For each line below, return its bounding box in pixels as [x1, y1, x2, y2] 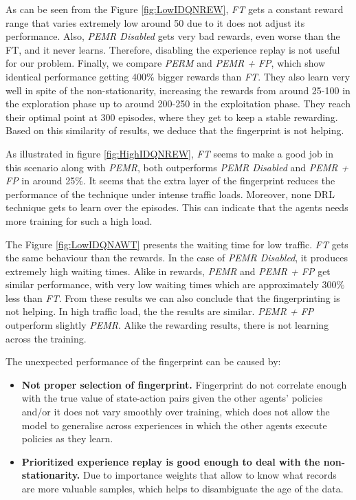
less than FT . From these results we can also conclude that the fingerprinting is [5, 290, 340, 305]
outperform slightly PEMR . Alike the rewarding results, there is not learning [5, 318, 329, 332]
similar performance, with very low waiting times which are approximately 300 [5, 277, 337, 292]
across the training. [5, 331, 87, 345]
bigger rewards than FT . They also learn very [157, 69, 351, 83]
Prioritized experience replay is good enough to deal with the [21, 454, 320, 468]
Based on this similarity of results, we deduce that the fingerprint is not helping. [5, 123, 344, 138]
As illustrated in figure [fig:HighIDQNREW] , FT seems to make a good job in [5, 146, 334, 160]
